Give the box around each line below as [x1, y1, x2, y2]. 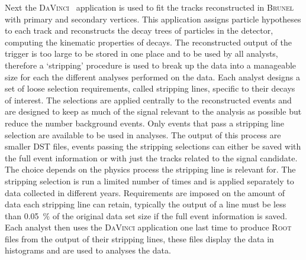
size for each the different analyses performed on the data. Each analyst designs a [5, 70, 300, 83]
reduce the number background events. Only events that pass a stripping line [5, 116, 284, 129]
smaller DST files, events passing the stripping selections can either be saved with [5, 140, 301, 152]
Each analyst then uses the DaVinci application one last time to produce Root [5, 221, 292, 233]
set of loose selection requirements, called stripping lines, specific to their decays [5, 82, 295, 95]
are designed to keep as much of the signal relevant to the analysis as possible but [5, 105, 302, 118]
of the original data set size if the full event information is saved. [52, 209, 288, 222]
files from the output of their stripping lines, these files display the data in [5, 232, 274, 245]
